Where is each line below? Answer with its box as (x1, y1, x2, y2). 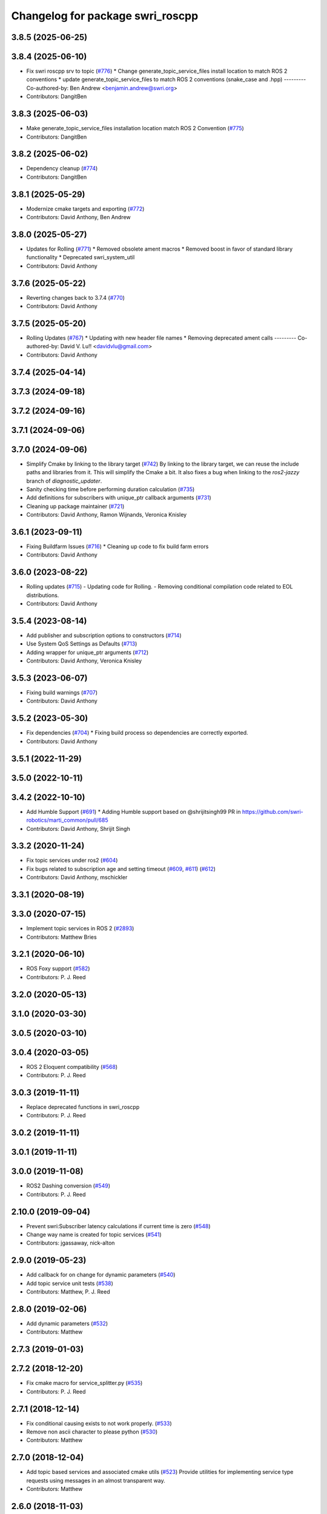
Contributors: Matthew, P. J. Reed (26, 1288, 110, 1295)
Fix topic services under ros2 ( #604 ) (26, 857, 118, 864)
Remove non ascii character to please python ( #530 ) (26, 1428, 158, 1435)
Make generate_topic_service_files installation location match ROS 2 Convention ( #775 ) (26, 125, 245, 132)
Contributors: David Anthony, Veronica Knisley (26, 657, 142, 664)
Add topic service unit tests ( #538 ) (26, 1280, 113, 1287)
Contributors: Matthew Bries (26, 933, 97, 940)
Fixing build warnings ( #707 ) (26, 689, 98, 696)
